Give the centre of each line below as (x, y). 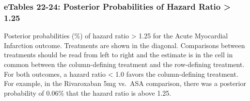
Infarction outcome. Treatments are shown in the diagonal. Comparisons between (125, 45)
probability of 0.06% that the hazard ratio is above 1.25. (88, 93)
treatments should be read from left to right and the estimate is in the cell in (118, 55)
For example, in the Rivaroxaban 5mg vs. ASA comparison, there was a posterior (125, 83)
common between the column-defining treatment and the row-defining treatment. (124, 64)
